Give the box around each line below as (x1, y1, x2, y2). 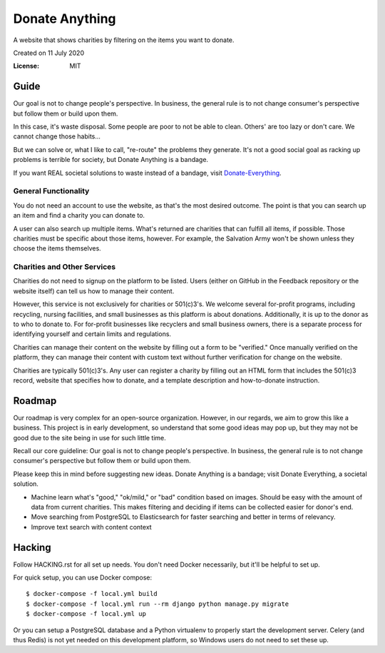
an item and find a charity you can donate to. (13, 211, 145, 220)
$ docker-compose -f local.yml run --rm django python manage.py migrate (26, 599, 289, 608)
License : (13, 61, 39, 71)
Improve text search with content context (31, 522, 153, 531)
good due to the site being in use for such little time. (13, 433, 167, 442)
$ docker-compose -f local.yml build (26, 589, 158, 598)
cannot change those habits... (13, 132, 101, 141)
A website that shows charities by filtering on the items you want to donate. (13, 36, 235, 44)
